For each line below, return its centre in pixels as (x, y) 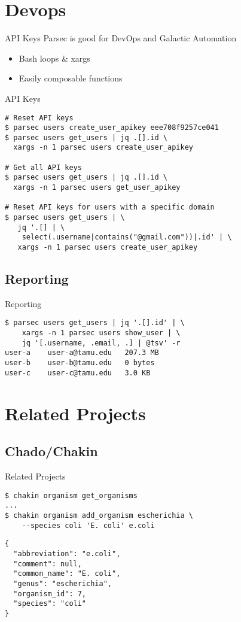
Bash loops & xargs (54, 58)
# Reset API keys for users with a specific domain (110, 207)
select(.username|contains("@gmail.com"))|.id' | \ (127, 237)
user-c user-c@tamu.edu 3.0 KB (78, 373)
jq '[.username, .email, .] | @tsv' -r (101, 343)
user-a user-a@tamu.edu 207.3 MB (82, 353)
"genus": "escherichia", (62, 583)
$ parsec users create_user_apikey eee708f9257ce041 (112, 128)
